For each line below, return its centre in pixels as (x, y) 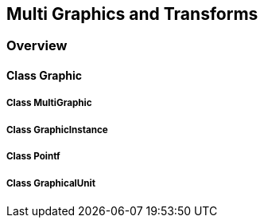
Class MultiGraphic (49, 103)
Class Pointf (33, 157)
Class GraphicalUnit (51, 183)
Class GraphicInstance (57, 130)
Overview (37, 46)
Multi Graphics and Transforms (132, 14)
